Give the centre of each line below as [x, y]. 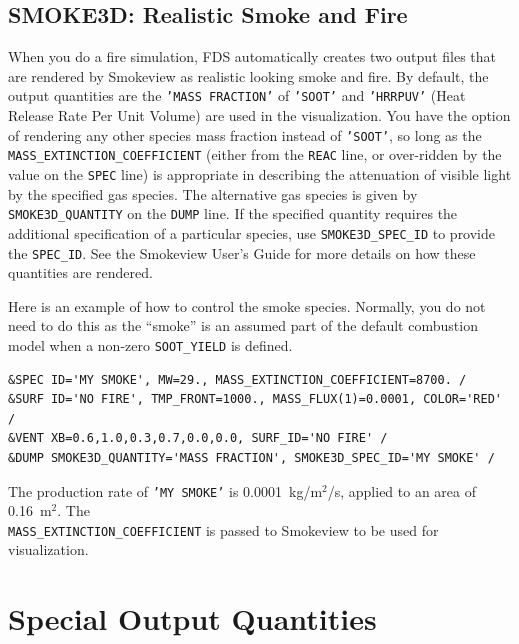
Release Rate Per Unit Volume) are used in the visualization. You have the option [259, 115]
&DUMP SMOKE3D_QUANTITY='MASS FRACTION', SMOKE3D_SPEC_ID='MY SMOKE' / [251, 457]
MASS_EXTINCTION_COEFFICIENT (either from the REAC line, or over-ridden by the [255, 154]
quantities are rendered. [80, 272]
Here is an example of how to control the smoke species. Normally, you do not [247, 305]
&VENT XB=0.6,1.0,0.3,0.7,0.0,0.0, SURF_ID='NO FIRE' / [198, 438]
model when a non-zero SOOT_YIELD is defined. [150, 344]
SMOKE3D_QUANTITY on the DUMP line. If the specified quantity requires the [233, 213]
